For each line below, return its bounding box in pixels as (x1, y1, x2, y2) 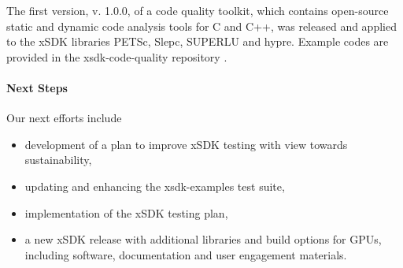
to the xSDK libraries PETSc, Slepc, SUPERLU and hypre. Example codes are (6, 33, 389, 50)
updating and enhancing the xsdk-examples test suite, (24, 177, 285, 194)
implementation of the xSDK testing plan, (24, 204, 228, 221)
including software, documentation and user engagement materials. (24, 246, 347, 262)
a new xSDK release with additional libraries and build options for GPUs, (24, 231, 382, 248)
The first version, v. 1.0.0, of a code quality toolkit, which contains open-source (6, 2, 389, 18)
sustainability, (24, 151, 92, 168)
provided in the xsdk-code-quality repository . (6, 48, 227, 65)
